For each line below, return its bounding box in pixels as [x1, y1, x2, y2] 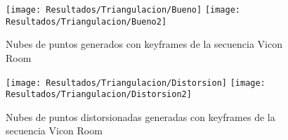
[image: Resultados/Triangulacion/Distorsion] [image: [6, 77, 266, 88]
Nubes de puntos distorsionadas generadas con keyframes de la [6, 109, 275, 124]
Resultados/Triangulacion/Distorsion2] [6, 89, 192, 100]
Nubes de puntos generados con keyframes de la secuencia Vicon [6, 37, 282, 51]
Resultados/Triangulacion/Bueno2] [6, 16, 167, 27]
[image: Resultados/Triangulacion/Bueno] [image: [6, 5, 240, 15]
